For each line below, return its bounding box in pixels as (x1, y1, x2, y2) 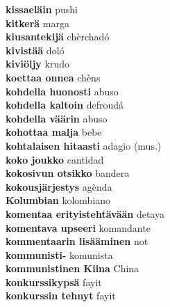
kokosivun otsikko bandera (6, 166, 130, 180)
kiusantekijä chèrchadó (6, 29, 110, 44)
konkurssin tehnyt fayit (6, 288, 116, 303)
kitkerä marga (6, 15, 69, 30)
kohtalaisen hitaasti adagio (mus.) (6, 138, 162, 152)
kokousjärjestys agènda (6, 179, 112, 194)
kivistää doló (6, 42, 65, 57)
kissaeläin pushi (6, 2, 78, 16)
